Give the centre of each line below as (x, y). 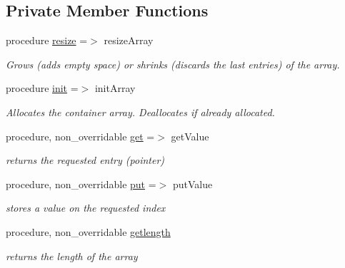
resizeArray (129, 40)
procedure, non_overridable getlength (88, 231)
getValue (190, 136)
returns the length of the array (72, 256)
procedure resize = (47, 40)
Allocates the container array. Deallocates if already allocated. (140, 112)
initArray (115, 88)
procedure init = (42, 88)
